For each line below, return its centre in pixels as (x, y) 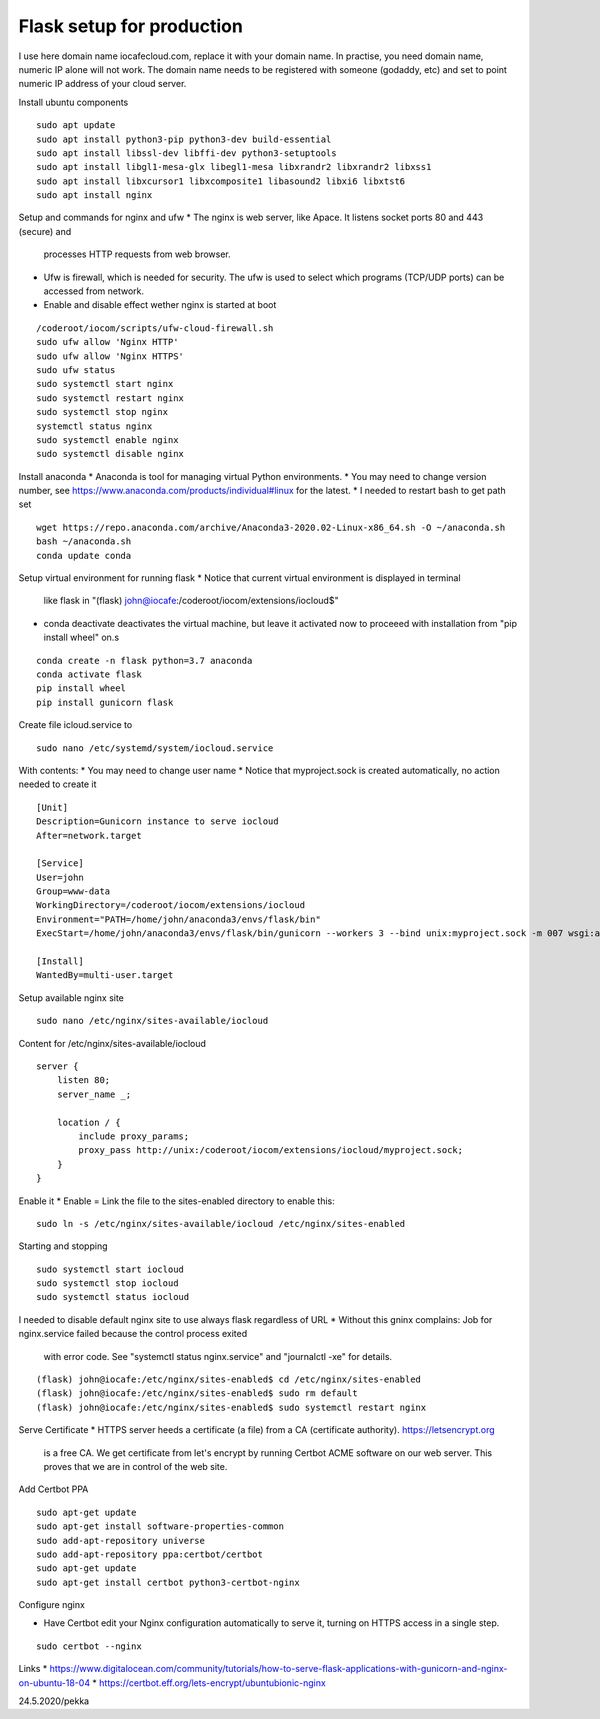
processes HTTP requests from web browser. (137, 254)
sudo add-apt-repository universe (120, 1540)
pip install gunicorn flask (105, 702)
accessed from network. (94, 291)
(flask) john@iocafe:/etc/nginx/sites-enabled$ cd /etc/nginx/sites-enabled (229, 1379)
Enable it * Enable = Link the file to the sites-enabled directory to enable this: (176, 1201)
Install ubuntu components (73, 102)
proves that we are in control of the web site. (135, 1466)
